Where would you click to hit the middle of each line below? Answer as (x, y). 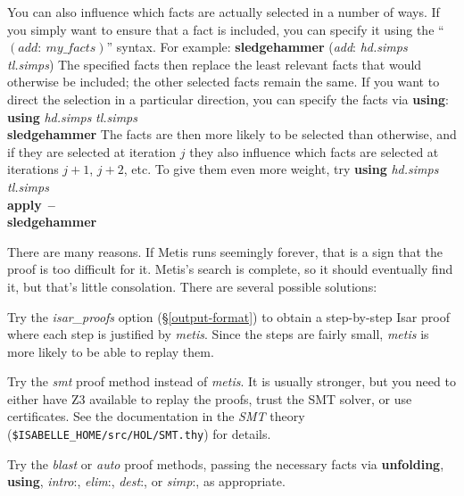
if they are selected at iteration (92, 151)
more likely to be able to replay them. (111, 351)
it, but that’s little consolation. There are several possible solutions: (192, 286)
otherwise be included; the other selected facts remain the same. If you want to (224, 82)
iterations (33, 169)
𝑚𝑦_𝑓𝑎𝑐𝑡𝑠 (71, 49)
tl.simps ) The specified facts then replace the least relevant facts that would (215, 64)
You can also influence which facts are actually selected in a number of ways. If (224, 12)
